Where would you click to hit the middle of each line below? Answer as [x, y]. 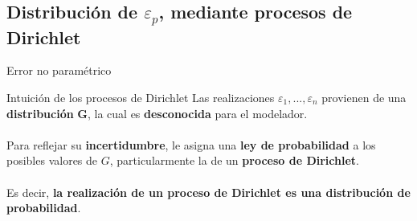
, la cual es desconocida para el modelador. [197, 113]
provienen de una [364, 97]
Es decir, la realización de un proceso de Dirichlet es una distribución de [208, 192]
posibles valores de [52, 160]
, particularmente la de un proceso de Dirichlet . [234, 160]
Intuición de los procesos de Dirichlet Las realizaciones [141, 97]
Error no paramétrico [59, 70]
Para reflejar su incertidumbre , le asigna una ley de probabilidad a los [191, 144]
